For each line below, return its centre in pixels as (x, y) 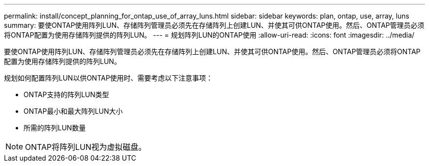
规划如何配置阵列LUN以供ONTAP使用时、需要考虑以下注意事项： (108, 78)
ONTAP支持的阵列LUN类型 (66, 94)
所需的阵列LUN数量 (55, 128)
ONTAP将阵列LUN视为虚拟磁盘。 (86, 147)
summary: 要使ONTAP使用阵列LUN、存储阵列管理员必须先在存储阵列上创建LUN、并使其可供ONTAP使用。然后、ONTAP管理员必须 (214, 25)
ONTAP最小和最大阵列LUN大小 (73, 111)
